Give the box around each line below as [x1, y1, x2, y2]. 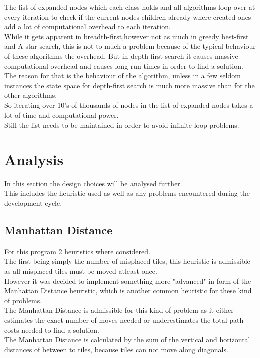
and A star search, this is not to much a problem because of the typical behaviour [4, 41, 256, 51]
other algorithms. [4, 90, 57, 100]
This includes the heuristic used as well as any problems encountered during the [4, 188, 250, 198]
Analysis [4, 149, 64, 169]
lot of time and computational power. [4, 109, 119, 120]
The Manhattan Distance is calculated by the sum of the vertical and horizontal [4, 334, 250, 345]
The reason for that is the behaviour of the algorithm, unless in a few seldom [4, 70, 241, 81]
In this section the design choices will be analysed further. [4, 178, 182, 188]
